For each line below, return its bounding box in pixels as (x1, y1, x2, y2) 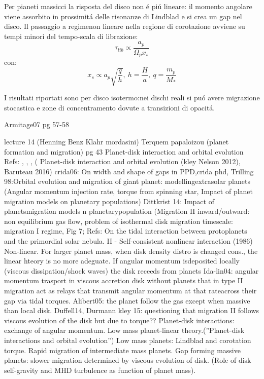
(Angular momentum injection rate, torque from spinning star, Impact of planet (4, 186, 253, 197)
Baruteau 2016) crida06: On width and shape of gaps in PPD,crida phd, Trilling (4, 166, 254, 176)
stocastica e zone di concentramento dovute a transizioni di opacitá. (4, 102, 215, 112)
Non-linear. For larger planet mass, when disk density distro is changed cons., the (4, 245, 258, 256)
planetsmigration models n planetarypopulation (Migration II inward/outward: (4, 206, 250, 216)
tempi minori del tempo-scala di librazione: (4, 30, 138, 41)
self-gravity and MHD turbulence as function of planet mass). (4, 364, 196, 375)
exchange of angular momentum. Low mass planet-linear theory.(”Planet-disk (4, 325, 245, 335)
